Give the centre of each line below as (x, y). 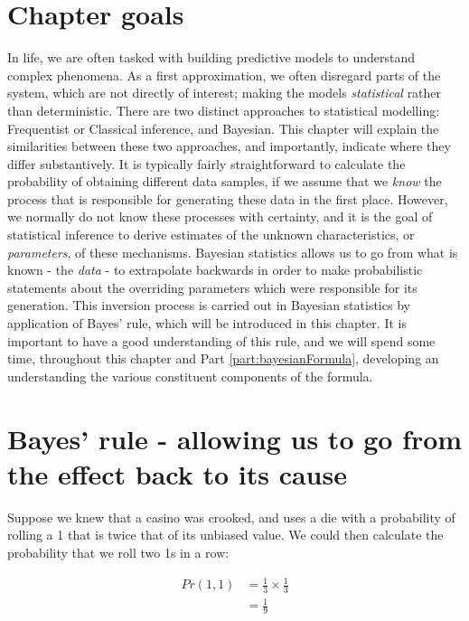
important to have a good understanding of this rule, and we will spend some (221, 340)
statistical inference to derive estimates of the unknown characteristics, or (211, 235)
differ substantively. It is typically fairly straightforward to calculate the (206, 163)
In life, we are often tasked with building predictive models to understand (211, 57)
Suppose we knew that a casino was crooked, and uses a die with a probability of (231, 517)
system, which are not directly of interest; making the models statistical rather (225, 93)
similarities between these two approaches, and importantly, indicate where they (229, 146)
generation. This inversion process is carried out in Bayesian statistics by (209, 305)
